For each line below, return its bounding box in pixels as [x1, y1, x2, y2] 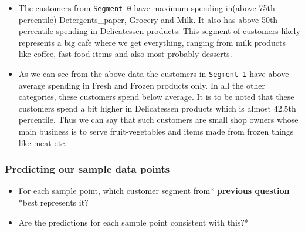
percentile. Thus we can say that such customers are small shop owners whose [18, 113, 299, 126]
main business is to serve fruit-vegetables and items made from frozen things [18, 125, 294, 137]
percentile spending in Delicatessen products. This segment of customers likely [18, 25, 300, 37]
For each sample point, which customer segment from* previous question [18, 184, 290, 197]
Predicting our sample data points [5, 162, 170, 176]
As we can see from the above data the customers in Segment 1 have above [18, 68, 289, 80]
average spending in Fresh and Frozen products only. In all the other [18, 79, 265, 91]
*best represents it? [18, 196, 89, 209]
